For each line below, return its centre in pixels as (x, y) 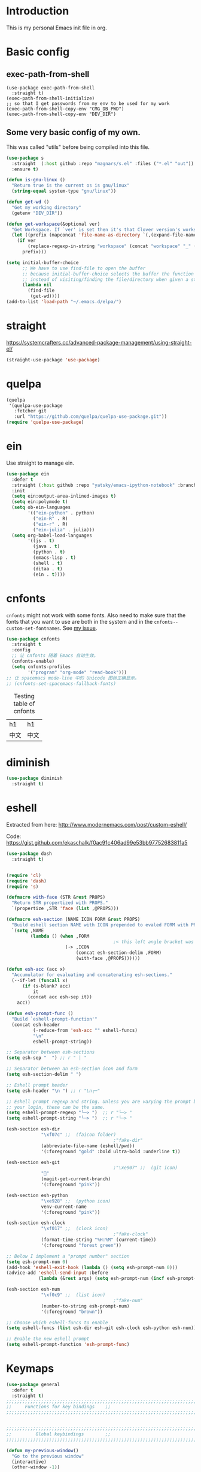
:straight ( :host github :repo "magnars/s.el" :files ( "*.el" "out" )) (103, 163)
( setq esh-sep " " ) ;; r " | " (46, 1058)
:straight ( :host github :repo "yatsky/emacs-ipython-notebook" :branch (104, 485)
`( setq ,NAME (28, 931)
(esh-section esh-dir (33, 1129)
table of (24, 704)
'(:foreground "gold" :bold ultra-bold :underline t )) (111, 1151)
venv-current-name (64, 1207)
